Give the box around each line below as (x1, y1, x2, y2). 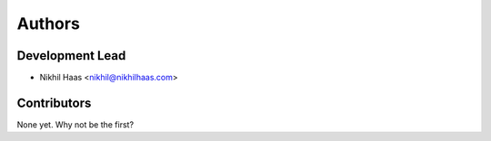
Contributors (16, 95, 92, 110)
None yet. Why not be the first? (16, 118, 135, 130)
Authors (16, 14, 81, 33)
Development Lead (16, 48, 126, 63)
